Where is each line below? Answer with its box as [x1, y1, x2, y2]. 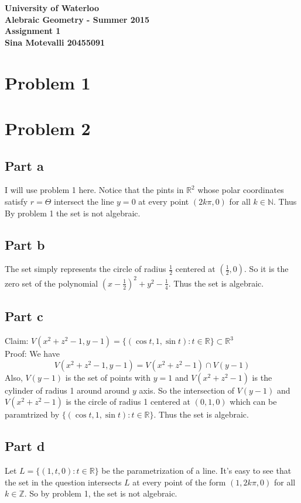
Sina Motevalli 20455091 [5, 36, 105, 48]
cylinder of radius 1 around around [5, 384, 130, 396]
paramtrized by [5, 408, 60, 421]
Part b [5, 235, 45, 253]
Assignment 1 [5, 25, 61, 37]
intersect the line [54, 195, 114, 207]
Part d [5, 437, 45, 455]
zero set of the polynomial [5, 277, 98, 289]
